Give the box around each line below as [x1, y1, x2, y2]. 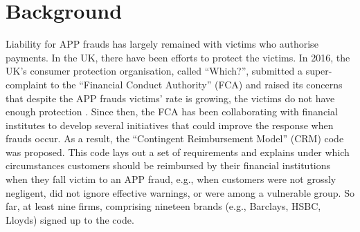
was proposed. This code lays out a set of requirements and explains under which [6, 144, 350, 159]
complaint [6, 77, 48, 91]
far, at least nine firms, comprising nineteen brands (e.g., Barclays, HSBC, [6, 199, 321, 213]
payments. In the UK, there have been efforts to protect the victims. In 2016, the [6, 50, 350, 64]
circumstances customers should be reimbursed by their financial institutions [6, 158, 331, 173]
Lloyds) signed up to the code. [6, 212, 134, 226]
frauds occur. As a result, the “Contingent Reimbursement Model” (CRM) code [6, 131, 344, 146]
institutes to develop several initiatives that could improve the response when [6, 117, 334, 132]
